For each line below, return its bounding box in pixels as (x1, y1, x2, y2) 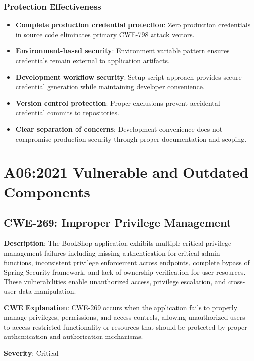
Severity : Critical (4, 347, 59, 358)
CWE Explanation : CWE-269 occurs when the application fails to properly (4, 302, 238, 313)
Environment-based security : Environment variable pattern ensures (15, 46, 229, 56)
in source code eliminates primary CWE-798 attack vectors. (15, 29, 195, 39)
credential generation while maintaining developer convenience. (15, 81, 204, 92)
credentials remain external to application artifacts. (15, 55, 170, 65)
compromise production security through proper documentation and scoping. (15, 133, 247, 144)
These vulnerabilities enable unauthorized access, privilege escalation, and (4, 276, 226, 287)
